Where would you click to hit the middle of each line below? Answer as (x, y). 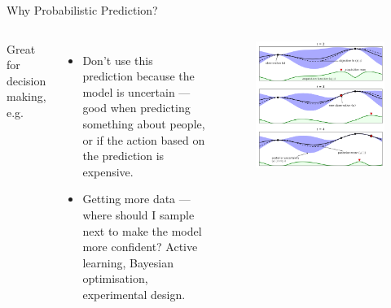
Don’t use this (118, 60)
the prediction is (123, 156)
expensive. (108, 171)
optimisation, (115, 278)
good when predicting (136, 108)
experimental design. (134, 294)
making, (26, 96)
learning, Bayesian (128, 262)
